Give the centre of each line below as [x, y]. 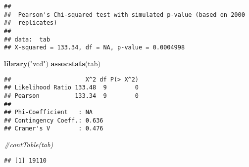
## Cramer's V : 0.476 [54, 129]
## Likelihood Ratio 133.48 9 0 [72, 88]
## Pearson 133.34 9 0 [72, 96]
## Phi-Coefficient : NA [48, 112]
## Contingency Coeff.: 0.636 [54, 120]
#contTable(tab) [29, 145]
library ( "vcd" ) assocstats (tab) [52, 63]
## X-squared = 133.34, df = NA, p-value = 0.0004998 [95, 48]
